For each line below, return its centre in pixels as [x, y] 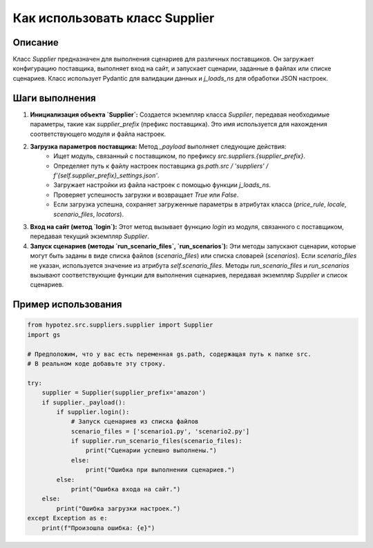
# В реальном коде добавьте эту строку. [96, 363]
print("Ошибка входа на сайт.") [126, 489]
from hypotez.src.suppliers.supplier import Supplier [120, 325]
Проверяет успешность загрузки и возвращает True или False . [146, 195]
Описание [36, 42]
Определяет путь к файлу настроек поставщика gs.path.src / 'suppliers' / [161, 166]
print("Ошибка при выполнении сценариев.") [160, 470]
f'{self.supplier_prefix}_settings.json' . [106, 175]
